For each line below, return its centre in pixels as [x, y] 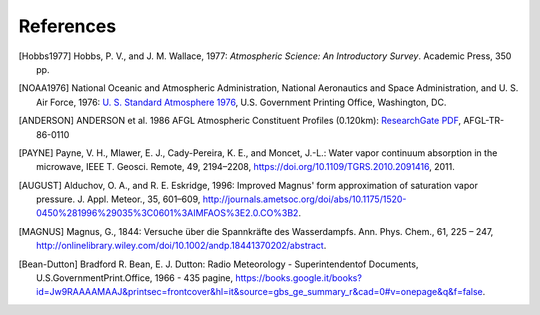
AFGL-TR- [484, 121]
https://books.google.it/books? [298, 278]
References [67, 26]
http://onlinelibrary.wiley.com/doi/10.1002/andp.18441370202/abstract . [181, 246]
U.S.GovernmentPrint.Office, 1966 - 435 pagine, [135, 278]
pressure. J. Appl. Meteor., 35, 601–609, [118, 199]
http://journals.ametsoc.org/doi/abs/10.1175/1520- [304, 199]
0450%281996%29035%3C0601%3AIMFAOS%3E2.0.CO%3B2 [167, 213]
